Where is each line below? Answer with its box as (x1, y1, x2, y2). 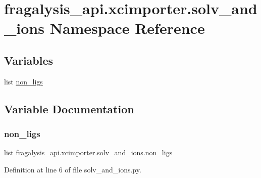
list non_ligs (4, 76, 43, 86)
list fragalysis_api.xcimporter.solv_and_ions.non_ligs (4, 147, 173, 158)
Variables (4, 52, 54, 68)
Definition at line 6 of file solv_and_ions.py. (4, 164, 141, 174)
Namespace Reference (49, 18, 205, 38)
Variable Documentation (4, 101, 134, 116)
